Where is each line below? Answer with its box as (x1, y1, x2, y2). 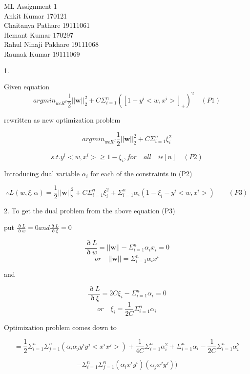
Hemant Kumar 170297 (4, 29, 74, 40)
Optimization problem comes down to (4, 322, 117, 332)
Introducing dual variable (4, 168, 80, 178)
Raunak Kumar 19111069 (4, 48, 80, 59)
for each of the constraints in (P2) (90, 168, 192, 178)
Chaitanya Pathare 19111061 (4, 20, 90, 30)
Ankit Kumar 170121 (4, 10, 67, 21)
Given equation (4, 82, 50, 92)
